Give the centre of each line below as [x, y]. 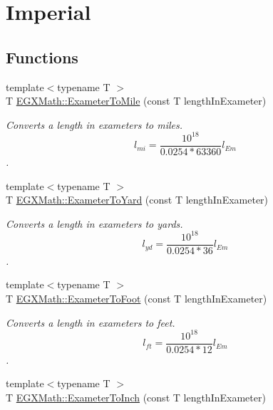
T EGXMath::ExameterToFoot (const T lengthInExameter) [136, 299]
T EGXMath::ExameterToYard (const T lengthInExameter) [137, 200]
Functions [42, 57]
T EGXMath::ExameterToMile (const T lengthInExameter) [136, 101]
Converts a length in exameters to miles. [94, 124]
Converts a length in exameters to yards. [94, 223]
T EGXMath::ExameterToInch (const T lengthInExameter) [136, 397]
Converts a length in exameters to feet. [91, 322]
